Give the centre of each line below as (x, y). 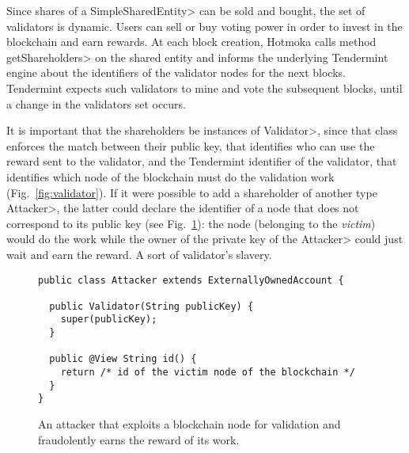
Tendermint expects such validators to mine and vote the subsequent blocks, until (204, 88)
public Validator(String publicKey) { (151, 306)
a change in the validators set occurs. (97, 103)
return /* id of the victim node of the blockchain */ (208, 373)
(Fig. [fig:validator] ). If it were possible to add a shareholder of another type (192, 192)
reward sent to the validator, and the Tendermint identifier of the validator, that (202, 161)
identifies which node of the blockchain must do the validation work (170, 176)
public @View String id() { (123, 359)
